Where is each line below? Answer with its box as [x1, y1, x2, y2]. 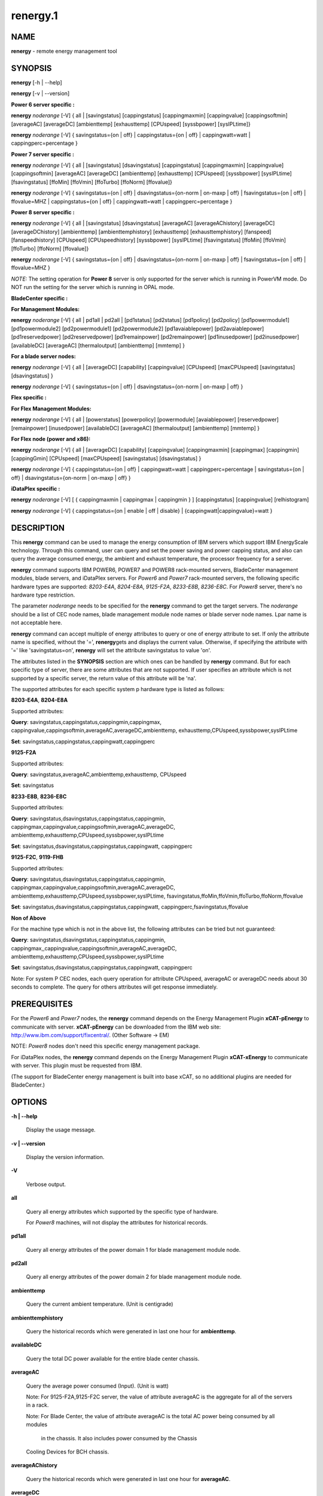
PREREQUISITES [11, 999, 73, 1010]
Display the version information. [26, 1153, 105, 1160]
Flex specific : [11, 394, 47, 401]
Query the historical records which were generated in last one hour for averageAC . [26, 1475, 231, 1482]
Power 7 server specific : [11, 150, 75, 158]
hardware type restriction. [11, 591, 75, 598]
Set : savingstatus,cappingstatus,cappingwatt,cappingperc [11, 738, 156, 745]
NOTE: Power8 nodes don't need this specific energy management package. [11, 1042, 200, 1050]
